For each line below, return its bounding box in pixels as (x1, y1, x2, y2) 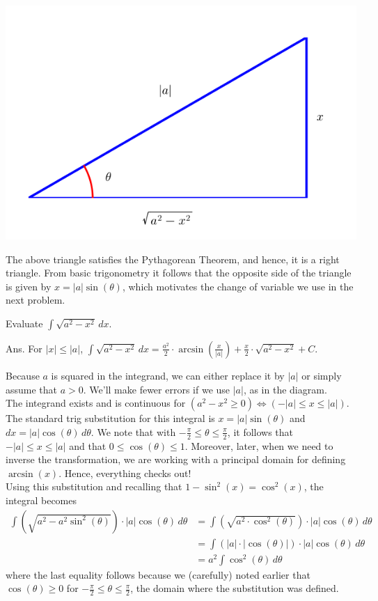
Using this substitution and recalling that (6, 479, 182, 494)
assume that (6, 382, 58, 396)
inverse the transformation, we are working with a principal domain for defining (6, 452, 346, 467)
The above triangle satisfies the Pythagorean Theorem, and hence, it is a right (6, 251, 340, 266)
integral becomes (6, 492, 77, 507)
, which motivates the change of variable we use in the (122, 279, 354, 293)
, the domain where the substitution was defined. (130, 581, 339, 595)
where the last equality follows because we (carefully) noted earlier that (6, 567, 310, 582)
